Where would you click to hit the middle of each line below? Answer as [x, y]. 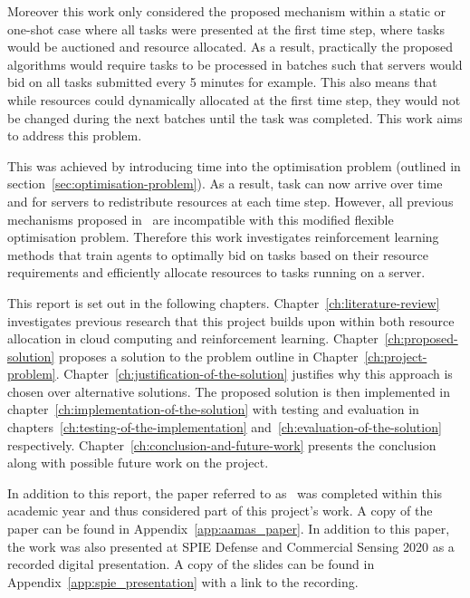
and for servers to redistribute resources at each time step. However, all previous [230, 201]
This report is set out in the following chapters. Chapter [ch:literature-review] [224, 302]
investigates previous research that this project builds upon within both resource [231, 320]
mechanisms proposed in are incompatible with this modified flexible [201, 219]
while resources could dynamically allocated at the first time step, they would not [234, 99]
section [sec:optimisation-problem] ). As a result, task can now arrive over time [225, 183]
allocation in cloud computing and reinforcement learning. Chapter [193, 338]
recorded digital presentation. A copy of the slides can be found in [191, 564]
